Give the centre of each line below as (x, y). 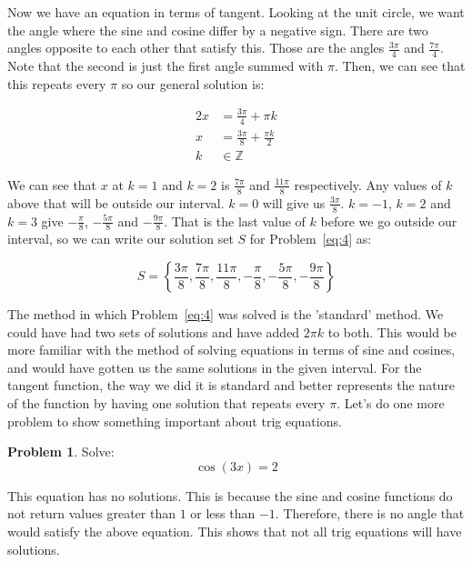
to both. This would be (392, 331)
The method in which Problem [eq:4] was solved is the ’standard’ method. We (226, 314)
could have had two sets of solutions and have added (154, 331)
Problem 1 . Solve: (61, 452)
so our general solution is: (193, 83)
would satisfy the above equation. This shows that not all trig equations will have (235, 531)
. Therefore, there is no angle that (370, 513)
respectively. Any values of (368, 184)
